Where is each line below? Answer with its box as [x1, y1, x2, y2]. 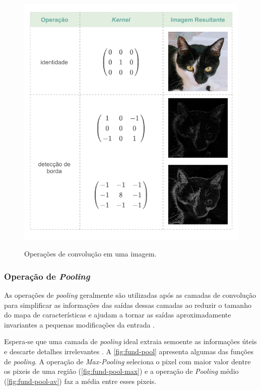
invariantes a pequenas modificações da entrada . [4, 319, 155, 330]
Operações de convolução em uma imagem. [24, 248, 157, 259]
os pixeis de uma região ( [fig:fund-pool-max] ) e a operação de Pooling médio [4, 366, 239, 376]
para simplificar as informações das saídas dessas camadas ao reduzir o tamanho [4, 299, 251, 310]
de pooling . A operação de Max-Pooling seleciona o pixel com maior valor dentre [4, 356, 251, 366]
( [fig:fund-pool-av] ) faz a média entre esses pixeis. [4, 375, 157, 386]
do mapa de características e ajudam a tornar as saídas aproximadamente [4, 309, 231, 320]
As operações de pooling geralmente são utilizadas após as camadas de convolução [4, 290, 256, 300]
